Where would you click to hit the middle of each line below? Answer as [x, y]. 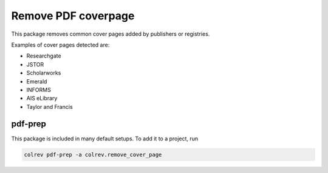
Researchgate [44, 56]
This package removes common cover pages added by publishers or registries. [111, 34]
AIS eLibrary [42, 98]
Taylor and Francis [50, 106]
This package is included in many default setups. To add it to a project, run [105, 139]
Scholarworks [44, 73]
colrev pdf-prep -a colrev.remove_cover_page [93, 155]
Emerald [37, 81]
